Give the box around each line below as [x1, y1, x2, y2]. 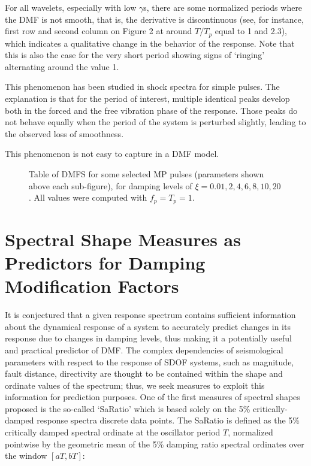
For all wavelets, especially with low [5, 1, 137, 13]
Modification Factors [5, 274, 179, 298]
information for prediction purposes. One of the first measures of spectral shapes [5, 391, 300, 403]
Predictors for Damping [5, 250, 206, 274]
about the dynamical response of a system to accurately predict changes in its [5, 320, 291, 332]
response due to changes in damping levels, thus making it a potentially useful [5, 332, 292, 344]
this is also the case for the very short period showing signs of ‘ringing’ [5, 49, 265, 61]
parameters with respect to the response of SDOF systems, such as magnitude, [5, 355, 294, 368]
